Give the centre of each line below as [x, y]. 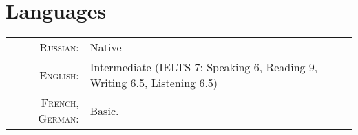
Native [106, 47]
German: [59, 119]
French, [60, 103]
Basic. [104, 110]
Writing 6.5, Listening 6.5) [154, 83]
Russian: [59, 47]
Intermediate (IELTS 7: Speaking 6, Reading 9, [204, 67]
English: [59, 75]
